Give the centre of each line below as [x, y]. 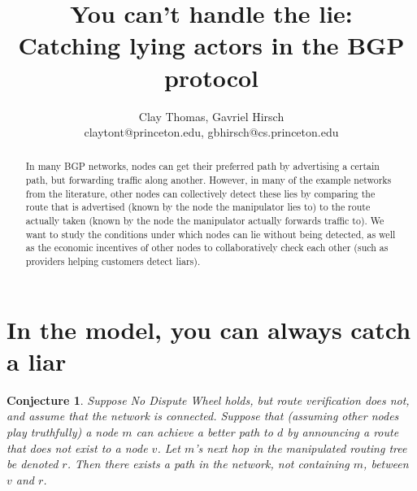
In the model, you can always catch [209, 329]
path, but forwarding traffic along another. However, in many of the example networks [208, 180]
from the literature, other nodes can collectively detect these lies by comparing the [200, 193]
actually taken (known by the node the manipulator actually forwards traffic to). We [205, 221]
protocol [211, 77]
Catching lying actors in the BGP [211, 45]
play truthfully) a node [63, 432]
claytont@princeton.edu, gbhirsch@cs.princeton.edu [211, 132]
